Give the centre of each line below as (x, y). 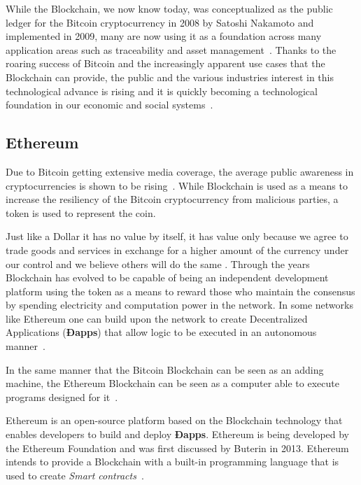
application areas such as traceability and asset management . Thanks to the (171, 49)
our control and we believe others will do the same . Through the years (158, 263)
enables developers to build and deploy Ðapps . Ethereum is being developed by (178, 434)
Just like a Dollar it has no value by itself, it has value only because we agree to (177, 236)
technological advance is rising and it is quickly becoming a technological (162, 91)
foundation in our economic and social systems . (109, 105)
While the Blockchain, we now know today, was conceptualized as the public (169, 8)
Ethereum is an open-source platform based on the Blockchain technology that (174, 420)
